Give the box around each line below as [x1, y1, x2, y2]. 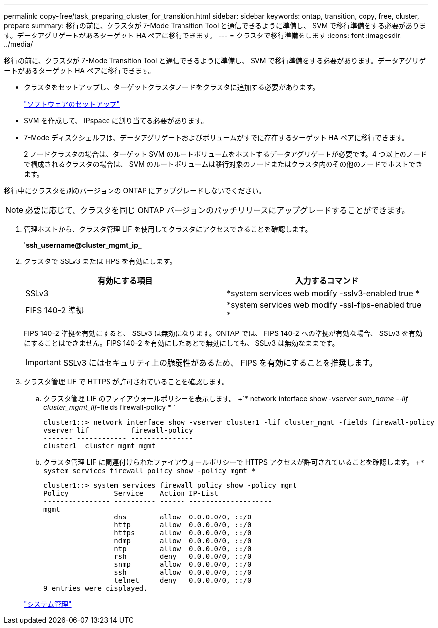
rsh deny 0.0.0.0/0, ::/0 [114, 553, 252, 560]
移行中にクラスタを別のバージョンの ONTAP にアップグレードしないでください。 [4, 186, 266, 195]
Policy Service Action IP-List [43, 489, 219, 497]
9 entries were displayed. [43, 584, 147, 592]
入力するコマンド [295, 276, 359, 286]
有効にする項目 [97, 276, 153, 286]
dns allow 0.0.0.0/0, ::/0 [114, 513, 252, 521]
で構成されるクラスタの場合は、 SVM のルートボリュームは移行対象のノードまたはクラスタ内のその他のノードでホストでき [24, 160, 423, 168]
